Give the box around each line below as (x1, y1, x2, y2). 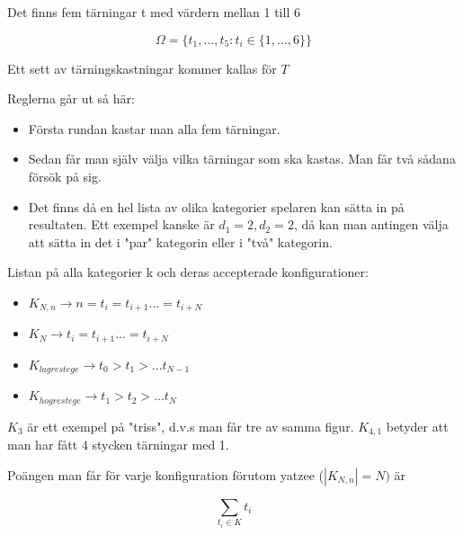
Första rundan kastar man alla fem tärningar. (28, 119, 280, 138)
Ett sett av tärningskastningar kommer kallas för (7, 58, 277, 77)
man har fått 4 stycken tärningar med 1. (7, 435, 229, 454)
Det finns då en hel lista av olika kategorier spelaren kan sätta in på (28, 197, 405, 216)
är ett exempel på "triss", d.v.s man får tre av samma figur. (27, 416, 354, 435)
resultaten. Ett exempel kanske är (28, 215, 215, 234)
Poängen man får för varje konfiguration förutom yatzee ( (7, 465, 324, 484)
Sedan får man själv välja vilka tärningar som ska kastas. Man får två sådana (28, 149, 456, 168)
